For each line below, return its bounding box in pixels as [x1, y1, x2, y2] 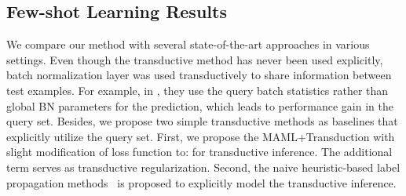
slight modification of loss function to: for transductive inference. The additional [6, 143, 393, 160]
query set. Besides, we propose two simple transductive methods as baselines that [6, 113, 398, 129]
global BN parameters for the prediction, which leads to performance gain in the [6, 97, 393, 114]
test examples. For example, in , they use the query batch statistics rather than [6, 82, 389, 98]
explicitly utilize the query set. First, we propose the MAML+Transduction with [6, 128, 395, 144]
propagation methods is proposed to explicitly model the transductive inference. [6, 174, 397, 191]
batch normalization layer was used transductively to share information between [6, 67, 392, 83]
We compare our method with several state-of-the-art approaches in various [6, 36, 370, 53]
